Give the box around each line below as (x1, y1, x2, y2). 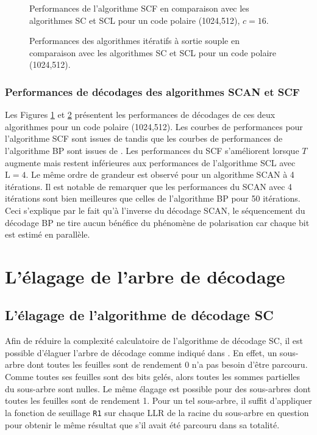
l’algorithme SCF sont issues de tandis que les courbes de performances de (5, 132, 283, 145)
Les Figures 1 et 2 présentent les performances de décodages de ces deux (5, 108, 276, 121)
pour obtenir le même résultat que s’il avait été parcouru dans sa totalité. (5, 418, 280, 431)
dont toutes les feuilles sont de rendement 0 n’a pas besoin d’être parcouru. (27, 358, 308, 371)
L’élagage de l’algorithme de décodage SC (5, 305, 274, 324)
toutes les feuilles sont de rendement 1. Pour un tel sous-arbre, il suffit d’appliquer (5, 394, 312, 407)
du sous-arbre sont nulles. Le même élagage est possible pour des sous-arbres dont (5, 382, 311, 395)
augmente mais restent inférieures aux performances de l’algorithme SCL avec (5, 156, 296, 169)
